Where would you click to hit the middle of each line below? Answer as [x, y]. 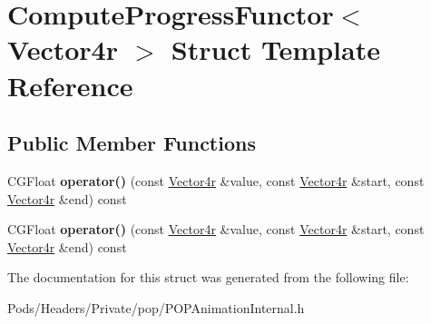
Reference [70, 85]
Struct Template [275, 49]
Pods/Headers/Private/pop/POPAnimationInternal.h [156, 307]
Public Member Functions [132, 143]
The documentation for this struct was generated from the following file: [208, 277]
